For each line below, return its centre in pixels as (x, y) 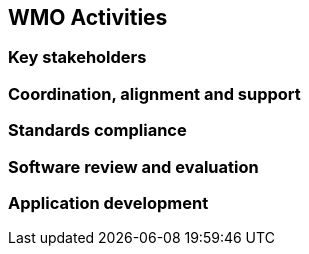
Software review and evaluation (133, 166)
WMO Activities (88, 17)
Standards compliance (97, 130)
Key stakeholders (77, 57)
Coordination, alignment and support (154, 93)
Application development (108, 202)
